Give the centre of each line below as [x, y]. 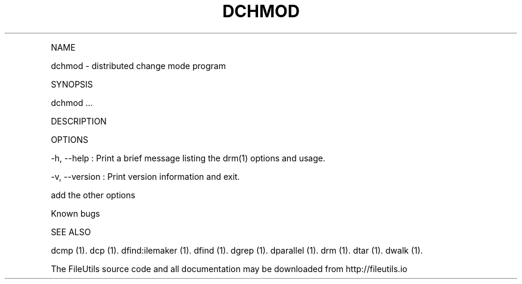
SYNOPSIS [72, 84]
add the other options [93, 195]
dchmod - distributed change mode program [138, 65]
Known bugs [75, 213]
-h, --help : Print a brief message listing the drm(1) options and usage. [188, 158]
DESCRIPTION [79, 121]
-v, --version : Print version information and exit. [145, 176]
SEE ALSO [71, 232]
